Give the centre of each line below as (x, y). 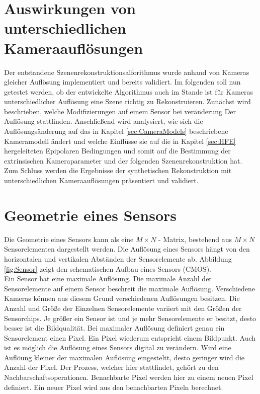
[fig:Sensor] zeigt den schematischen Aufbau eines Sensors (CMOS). (108, 268)
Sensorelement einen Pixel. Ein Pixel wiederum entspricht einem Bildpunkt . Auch (130, 337)
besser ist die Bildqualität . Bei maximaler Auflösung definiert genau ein (114, 328)
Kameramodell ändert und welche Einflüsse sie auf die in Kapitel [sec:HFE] (120, 141)
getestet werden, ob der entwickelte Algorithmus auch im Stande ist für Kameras (129, 91)
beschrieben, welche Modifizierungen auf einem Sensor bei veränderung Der (120, 111)
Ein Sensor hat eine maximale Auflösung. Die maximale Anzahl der (108, 279)
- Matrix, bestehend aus (195, 239)
